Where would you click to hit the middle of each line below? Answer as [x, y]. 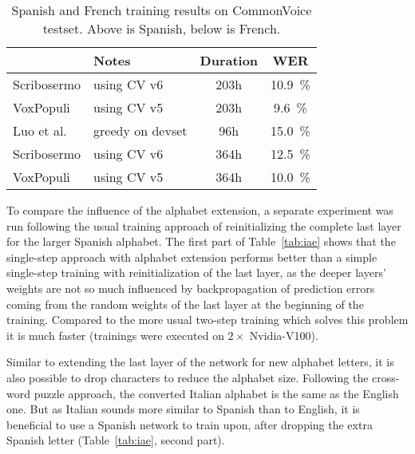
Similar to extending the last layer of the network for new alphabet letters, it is [200, 362]
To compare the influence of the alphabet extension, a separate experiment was [200, 210]
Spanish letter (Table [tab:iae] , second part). [116, 440]
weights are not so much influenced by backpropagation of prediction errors [191, 288]
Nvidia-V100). [284, 335]
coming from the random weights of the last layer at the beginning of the [185, 304]
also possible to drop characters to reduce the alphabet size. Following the [188, 377]
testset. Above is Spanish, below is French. [162, 28]
